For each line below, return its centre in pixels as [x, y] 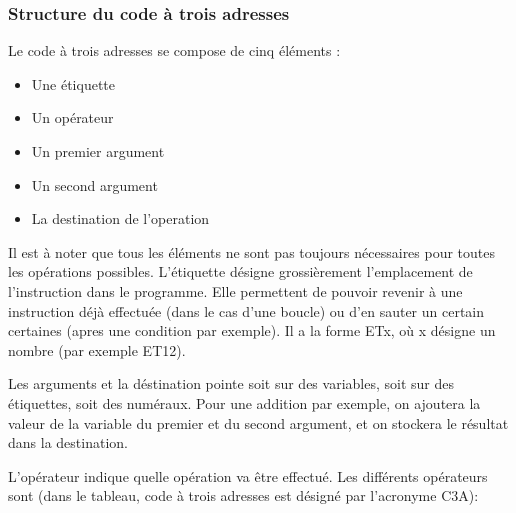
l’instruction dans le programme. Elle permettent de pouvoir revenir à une [235, 290]
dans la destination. [68, 442]
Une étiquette [73, 83]
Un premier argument [98, 151]
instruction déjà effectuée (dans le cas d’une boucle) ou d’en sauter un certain [246, 310]
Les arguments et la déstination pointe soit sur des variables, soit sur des [231, 383]
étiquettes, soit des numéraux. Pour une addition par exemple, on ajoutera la [244, 402]
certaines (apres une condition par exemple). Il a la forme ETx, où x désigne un [252, 330]
